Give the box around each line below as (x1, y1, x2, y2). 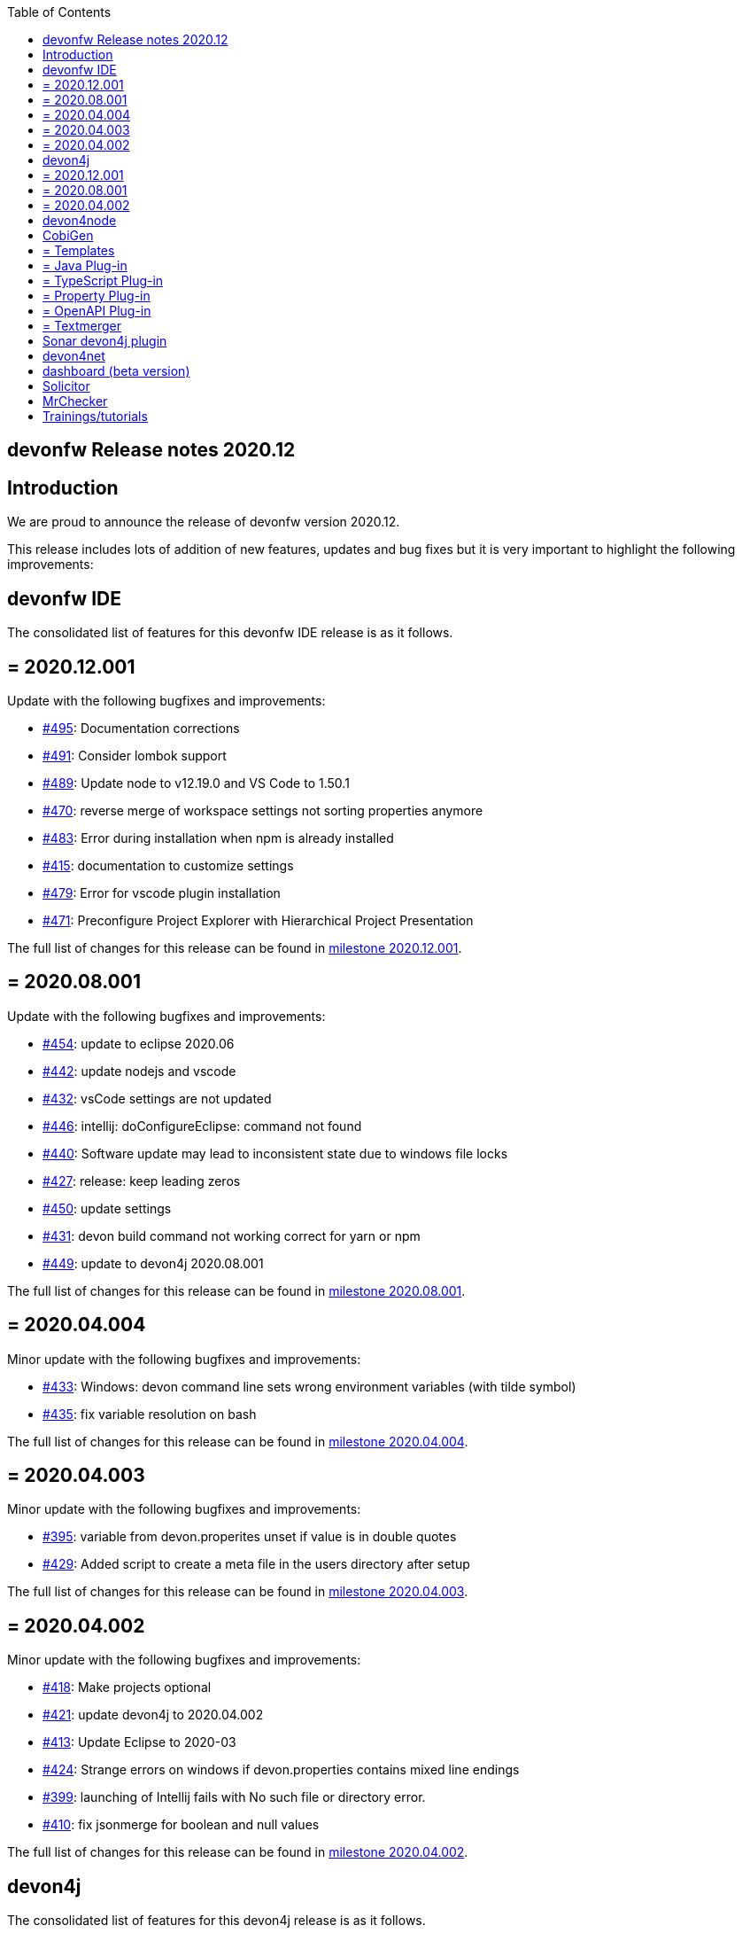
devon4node (43, 213, 117, 228)
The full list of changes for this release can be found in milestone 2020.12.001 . (7, 939, 462, 955)
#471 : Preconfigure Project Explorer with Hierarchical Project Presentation (43, 912, 474, 928)
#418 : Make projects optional (43, 1680, 212, 1695)
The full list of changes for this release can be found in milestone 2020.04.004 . (7, 1433, 468, 1449)
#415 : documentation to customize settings (43, 857, 294, 873)
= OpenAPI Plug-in (43, 303, 151, 318)
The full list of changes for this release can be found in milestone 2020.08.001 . (7, 1282, 466, 1298)
